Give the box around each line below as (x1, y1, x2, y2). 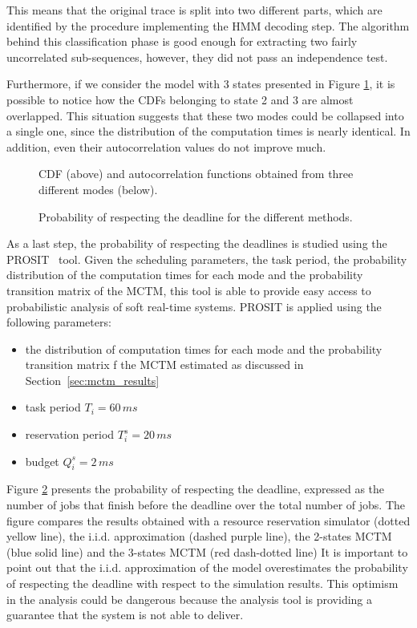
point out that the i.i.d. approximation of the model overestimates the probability (6, 559, 408, 576)
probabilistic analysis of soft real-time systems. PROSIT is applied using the (6, 298, 382, 314)
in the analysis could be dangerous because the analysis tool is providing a (6, 590, 373, 607)
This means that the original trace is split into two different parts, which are (6, 2, 383, 18)
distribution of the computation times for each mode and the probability (6, 266, 363, 283)
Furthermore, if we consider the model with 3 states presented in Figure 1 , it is (6, 75, 395, 92)
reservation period (25, 426, 115, 443)
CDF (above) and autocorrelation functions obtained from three (38, 165, 354, 182)
